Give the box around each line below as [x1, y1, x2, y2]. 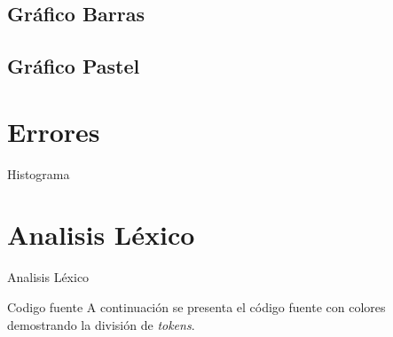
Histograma [7, 164, 70, 183]
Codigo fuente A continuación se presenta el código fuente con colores [7, 298, 386, 316]
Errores [7, 113, 100, 149]
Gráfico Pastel [7, 52, 140, 80]
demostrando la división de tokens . [7, 315, 195, 333]
